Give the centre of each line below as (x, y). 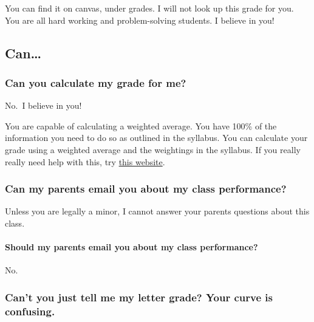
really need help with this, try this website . (85, 161)
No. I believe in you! (43, 105)
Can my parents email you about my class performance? (146, 189)
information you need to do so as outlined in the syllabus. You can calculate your (156, 138)
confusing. (30, 311)
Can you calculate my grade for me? (96, 82)
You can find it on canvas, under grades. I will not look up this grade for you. (149, 8)
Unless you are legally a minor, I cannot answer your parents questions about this (157, 211)
